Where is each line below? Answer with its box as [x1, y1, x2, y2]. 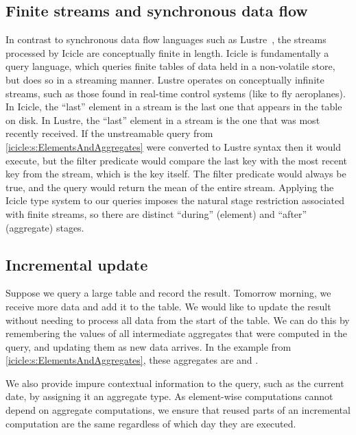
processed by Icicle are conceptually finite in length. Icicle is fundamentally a [5, 45, 329, 60]
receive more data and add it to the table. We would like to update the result [5, 299, 331, 313]
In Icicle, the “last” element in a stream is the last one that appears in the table [5, 99, 342, 114]
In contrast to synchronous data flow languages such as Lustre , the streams [5, 32, 327, 47]
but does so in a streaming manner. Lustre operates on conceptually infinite [5, 72, 324, 86]
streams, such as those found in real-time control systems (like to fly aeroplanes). [5, 86, 346, 100]
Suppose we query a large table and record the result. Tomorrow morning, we [5, 286, 331, 300]
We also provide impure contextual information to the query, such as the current [5, 375, 344, 390]
